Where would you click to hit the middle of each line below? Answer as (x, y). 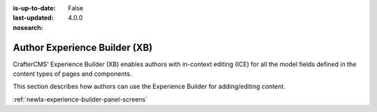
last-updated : (33, 18)
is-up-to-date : (34, 8)
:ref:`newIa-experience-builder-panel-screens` (80, 99)
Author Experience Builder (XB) (83, 48)
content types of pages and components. (72, 74)
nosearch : (28, 27)
